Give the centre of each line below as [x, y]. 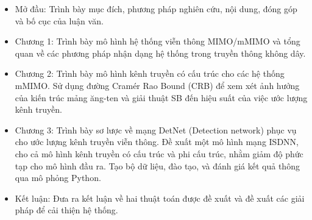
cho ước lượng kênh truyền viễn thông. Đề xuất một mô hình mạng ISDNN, [157, 142]
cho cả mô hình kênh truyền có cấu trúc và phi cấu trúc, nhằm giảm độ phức [159, 153]
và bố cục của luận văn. [59, 20]
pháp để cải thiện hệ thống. [66, 210]
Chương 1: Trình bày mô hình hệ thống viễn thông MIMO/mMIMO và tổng [158, 41]
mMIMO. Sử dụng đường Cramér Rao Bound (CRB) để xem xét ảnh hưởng [157, 85]
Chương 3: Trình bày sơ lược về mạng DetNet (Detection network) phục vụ [156, 130]
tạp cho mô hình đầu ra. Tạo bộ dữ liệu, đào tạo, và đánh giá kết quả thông [157, 165]
